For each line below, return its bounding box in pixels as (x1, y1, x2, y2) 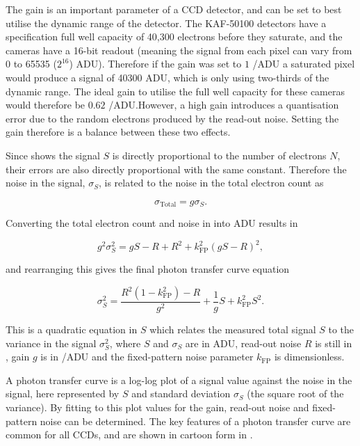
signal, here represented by (6, 386, 120, 401)
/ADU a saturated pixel (252, 56, 355, 71)
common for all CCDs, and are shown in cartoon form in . (6, 427, 253, 442)
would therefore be (6, 97, 85, 112)
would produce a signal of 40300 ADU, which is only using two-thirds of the (6, 70, 329, 84)
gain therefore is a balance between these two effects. (6, 125, 231, 139)
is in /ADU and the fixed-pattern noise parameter (40, 349, 254, 364)
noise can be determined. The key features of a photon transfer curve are (40, 413, 351, 428)
